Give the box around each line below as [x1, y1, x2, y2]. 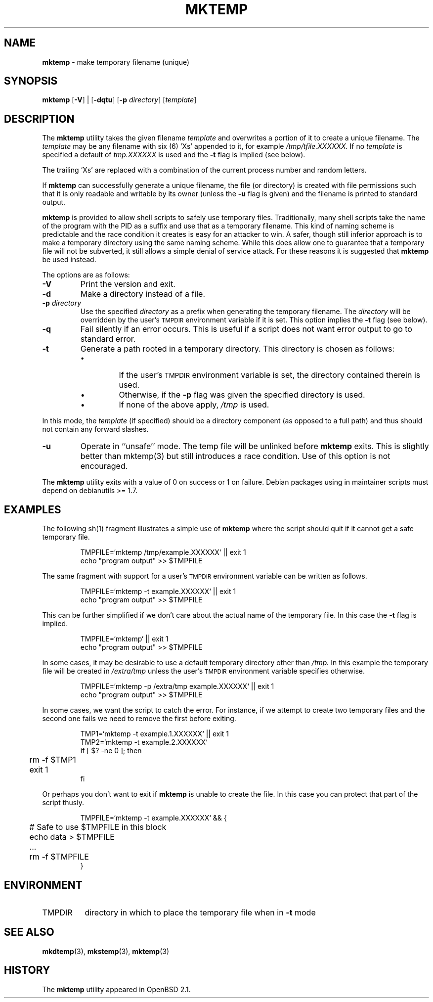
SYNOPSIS [4, 75, 58, 88]
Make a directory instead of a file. [80, 289, 206, 299]
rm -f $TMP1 [29, 755, 76, 765]
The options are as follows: [42, 271, 130, 279]
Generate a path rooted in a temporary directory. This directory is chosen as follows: [80, 344, 395, 354]
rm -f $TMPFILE [29, 852, 89, 862]
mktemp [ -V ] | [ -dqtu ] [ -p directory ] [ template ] [42, 95, 197, 104]
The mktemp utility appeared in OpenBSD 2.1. [42, 985, 191, 994]
